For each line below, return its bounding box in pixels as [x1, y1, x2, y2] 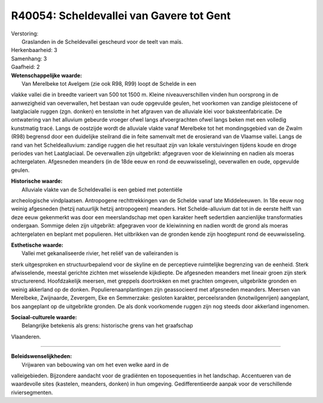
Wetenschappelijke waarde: [11, 72, 83, 79]
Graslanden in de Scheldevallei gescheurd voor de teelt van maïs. [22, 38, 184, 45]
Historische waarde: [11, 177, 63, 185]
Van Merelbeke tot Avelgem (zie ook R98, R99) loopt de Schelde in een [22, 80, 197, 87]
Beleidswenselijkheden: [11, 353, 72, 360]
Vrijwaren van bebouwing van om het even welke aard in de [22, 361, 169, 368]
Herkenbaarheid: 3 [11, 47, 57, 54]
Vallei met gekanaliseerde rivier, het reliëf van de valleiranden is [22, 250, 179, 257]
